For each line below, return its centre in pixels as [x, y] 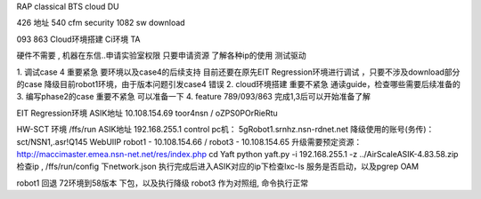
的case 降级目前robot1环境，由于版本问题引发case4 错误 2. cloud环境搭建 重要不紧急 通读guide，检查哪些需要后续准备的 [238, 84]
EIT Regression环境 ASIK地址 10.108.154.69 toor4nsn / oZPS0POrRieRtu [147, 113]
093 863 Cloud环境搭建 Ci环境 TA [78, 39]
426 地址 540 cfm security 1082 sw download [101, 23]
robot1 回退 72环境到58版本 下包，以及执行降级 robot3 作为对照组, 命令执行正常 [163, 183]
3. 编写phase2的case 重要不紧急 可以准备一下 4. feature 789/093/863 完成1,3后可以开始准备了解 [194, 97]
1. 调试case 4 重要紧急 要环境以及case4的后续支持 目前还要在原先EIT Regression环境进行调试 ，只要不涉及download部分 [238, 72]
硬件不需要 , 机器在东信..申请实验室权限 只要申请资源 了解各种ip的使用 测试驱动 [161, 56]
